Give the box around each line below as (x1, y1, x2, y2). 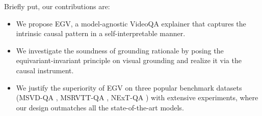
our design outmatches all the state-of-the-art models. (16, 102, 184, 112)
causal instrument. (16, 65, 74, 75)
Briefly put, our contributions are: (4, 1, 110, 11)
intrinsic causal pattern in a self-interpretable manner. (16, 28, 186, 39)
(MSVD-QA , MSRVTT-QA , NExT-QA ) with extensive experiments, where (16, 92, 258, 103)
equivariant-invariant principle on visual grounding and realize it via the (16, 55, 242, 66)
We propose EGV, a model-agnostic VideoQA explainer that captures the (16, 18, 246, 28)
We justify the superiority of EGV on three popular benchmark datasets (16, 82, 242, 93)
